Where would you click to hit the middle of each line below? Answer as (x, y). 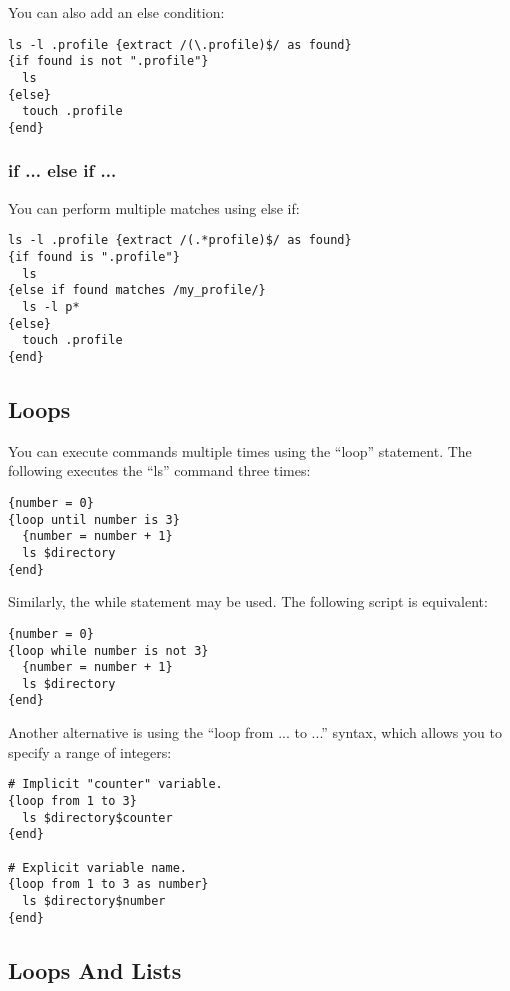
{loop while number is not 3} (108, 650)
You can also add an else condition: (116, 12)
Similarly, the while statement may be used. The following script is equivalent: (248, 601)
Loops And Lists (95, 969)
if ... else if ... (62, 170)
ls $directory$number (94, 900)
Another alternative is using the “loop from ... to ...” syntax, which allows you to (255, 732)
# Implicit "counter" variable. (115, 784)
